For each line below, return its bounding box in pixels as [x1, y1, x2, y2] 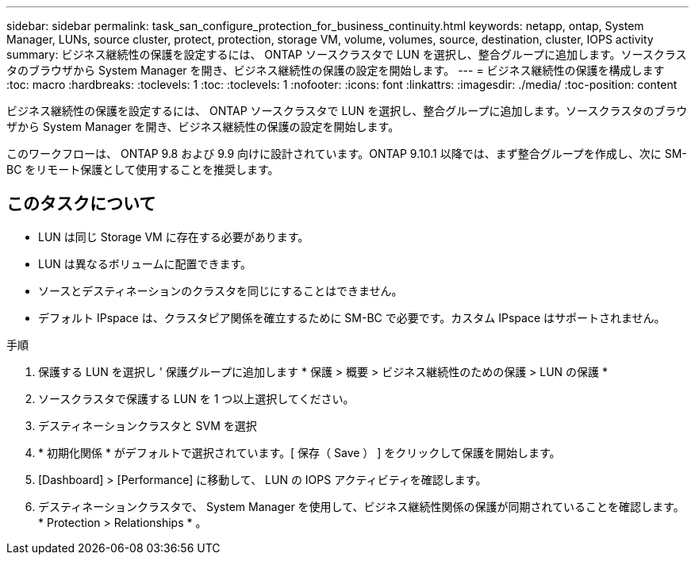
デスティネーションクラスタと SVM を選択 [38, 418, 257, 432]
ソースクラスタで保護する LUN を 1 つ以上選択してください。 [38, 391, 355, 405]
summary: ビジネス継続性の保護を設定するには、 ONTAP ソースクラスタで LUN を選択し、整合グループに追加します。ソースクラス [6, 48, 687, 61]
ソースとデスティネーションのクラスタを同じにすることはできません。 [38, 283, 403, 298]
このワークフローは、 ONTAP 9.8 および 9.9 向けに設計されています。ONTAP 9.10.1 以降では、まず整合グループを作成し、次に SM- [6, 147, 687, 160]
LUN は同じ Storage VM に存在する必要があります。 [38, 229, 309, 244]
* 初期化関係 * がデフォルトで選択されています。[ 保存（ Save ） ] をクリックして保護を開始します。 [38, 445, 561, 459]
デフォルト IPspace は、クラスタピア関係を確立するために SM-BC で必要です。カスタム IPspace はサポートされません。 [38, 310, 666, 325]
